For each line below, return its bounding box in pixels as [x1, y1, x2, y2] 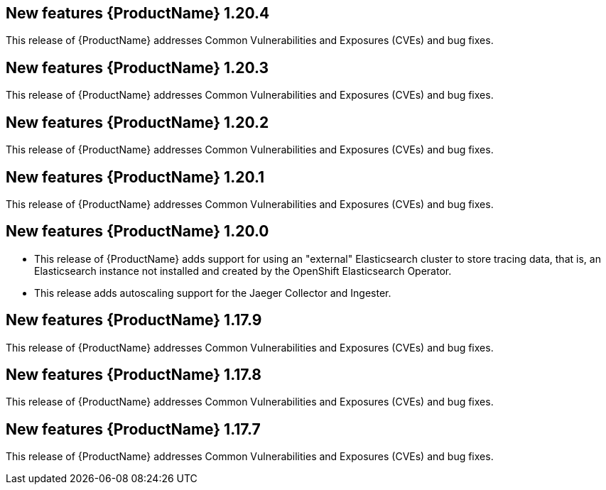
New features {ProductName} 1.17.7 [6, 420, 261, 438]
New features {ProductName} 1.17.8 [6, 366, 262, 384]
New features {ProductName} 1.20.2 [6, 113, 269, 131]
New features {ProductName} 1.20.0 [6, 222, 269, 241]
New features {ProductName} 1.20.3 [6, 58, 269, 77]
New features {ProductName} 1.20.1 [6, 168, 265, 186]
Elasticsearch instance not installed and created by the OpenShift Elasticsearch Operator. [34, 264, 452, 277]
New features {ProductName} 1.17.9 [6, 311, 262, 330]
